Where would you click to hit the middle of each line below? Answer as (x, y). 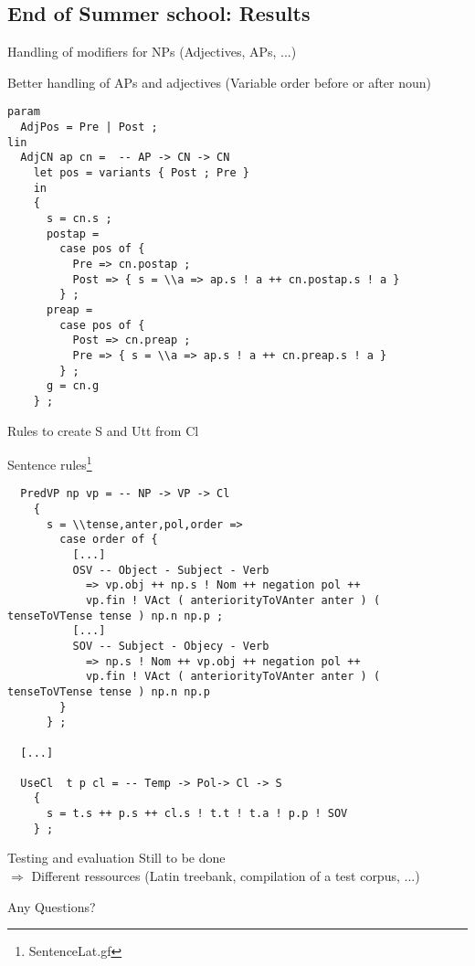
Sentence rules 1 (50, 463)
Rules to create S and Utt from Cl (103, 430)
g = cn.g (73, 386)
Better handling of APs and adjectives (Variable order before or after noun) (220, 82)
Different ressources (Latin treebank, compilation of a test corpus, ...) (226, 876)
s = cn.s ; (79, 218)
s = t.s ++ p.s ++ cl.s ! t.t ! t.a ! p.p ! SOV (197, 814)
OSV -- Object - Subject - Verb (171, 570)
